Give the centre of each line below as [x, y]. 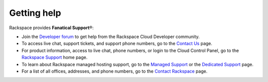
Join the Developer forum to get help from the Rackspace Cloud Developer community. [111, 37]
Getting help [35, 13]
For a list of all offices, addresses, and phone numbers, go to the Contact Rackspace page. [115, 71]
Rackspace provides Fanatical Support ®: [51, 28]
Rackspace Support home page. [55, 57]
